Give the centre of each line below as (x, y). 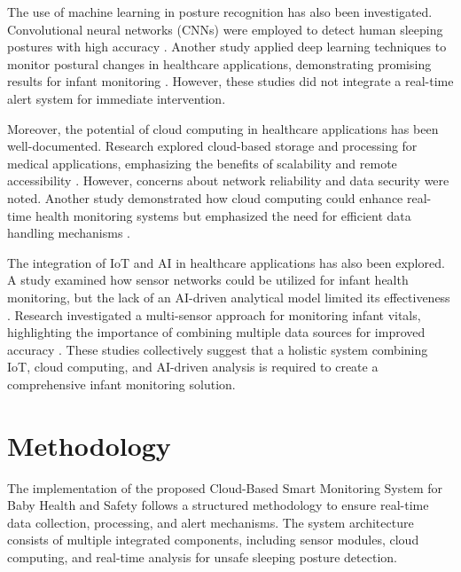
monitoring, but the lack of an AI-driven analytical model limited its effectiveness (229, 297)
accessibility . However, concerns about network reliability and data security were (228, 180)
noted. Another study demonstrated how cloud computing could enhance (205, 197)
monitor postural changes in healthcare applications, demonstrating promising (219, 63)
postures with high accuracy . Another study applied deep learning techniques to (227, 47)
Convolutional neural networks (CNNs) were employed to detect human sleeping (225, 29)
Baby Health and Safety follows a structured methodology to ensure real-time (218, 505)
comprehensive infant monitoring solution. (121, 384)
